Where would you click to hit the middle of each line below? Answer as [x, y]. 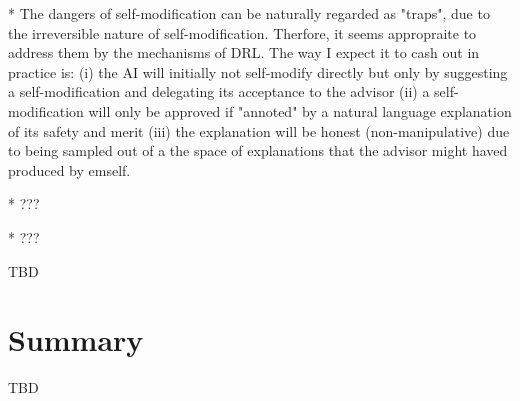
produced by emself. [69, 169]
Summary [76, 339]
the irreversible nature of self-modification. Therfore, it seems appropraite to [242, 32]
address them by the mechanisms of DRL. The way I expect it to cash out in [244, 52]
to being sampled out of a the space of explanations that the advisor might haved [258, 150]
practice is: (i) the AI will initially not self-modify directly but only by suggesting [258, 71]
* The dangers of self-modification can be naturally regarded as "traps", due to [249, 13]
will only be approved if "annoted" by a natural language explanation [300, 110]
